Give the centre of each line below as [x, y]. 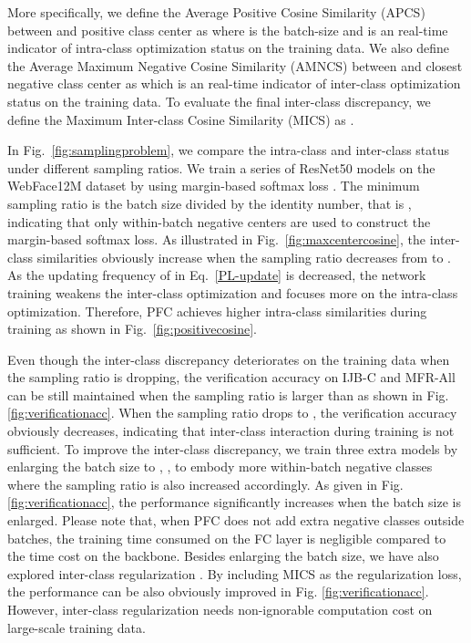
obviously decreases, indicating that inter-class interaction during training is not [231, 431]
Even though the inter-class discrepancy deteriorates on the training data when [229, 359]
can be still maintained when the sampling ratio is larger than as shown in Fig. [228, 394]
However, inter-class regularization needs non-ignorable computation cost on [220, 609]
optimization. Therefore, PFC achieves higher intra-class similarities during [217, 311]
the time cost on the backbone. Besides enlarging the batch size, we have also [223, 556]
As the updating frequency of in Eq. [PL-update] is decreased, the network [217, 275]
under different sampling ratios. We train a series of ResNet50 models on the [221, 167]
